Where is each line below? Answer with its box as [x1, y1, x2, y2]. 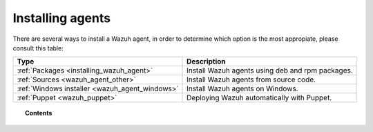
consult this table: [12, 44, 64, 52]
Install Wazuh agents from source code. [186, 75, 316, 84]
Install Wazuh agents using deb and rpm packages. [186, 66, 354, 75]
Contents [25, 109, 52, 117]
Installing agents [12, 10, 111, 26]
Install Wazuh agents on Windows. [186, 84, 298, 93]
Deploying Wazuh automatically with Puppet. [186, 93, 332, 103]
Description [186, 57, 226, 66]
